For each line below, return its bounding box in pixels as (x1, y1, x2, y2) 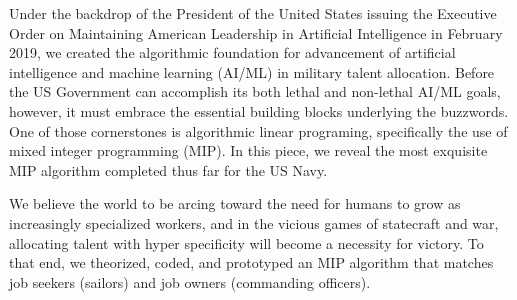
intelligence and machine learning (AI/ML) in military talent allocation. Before (9, 61, 495, 82)
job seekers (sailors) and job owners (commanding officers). (9, 271, 371, 292)
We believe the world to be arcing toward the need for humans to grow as (9, 193, 461, 214)
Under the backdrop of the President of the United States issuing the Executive (9, 3, 497, 23)
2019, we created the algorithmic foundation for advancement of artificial (9, 42, 456, 63)
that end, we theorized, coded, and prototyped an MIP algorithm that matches (9, 252, 494, 273)
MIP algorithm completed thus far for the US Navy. (9, 159, 328, 180)
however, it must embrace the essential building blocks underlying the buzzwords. (9, 100, 509, 121)
